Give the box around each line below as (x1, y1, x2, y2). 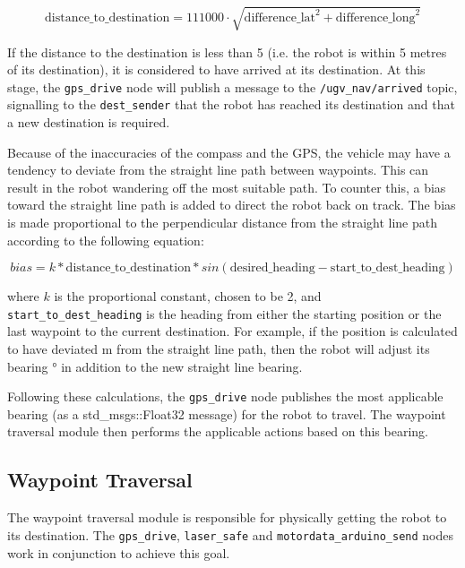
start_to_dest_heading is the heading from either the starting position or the (7, 304, 442, 323)
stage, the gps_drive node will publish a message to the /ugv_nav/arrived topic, (7, 77, 458, 96)
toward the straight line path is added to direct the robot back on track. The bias (7, 195, 456, 214)
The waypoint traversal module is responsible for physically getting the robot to (7, 508, 447, 527)
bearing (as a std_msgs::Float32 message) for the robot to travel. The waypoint (7, 404, 446, 423)
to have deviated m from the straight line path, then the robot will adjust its (7, 340, 430, 358)
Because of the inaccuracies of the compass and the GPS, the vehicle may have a (7, 142, 451, 161)
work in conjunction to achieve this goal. (7, 543, 230, 562)
